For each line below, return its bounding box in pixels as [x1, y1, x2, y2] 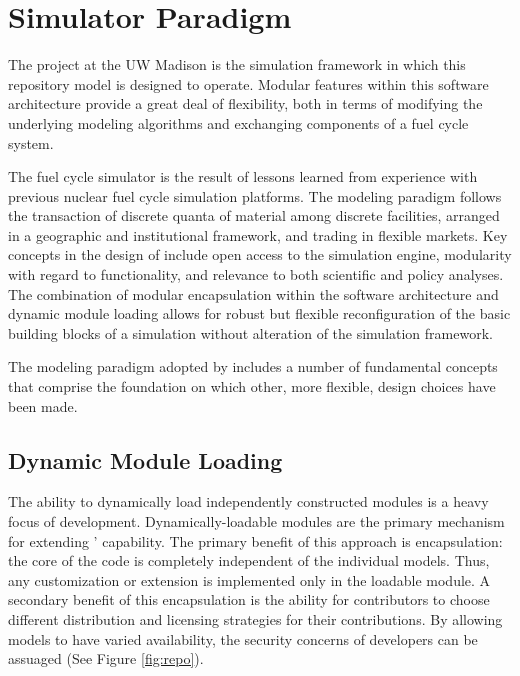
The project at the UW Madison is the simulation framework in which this [8, 54, 466, 75]
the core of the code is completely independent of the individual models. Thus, [8, 550, 490, 571]
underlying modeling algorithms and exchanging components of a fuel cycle [8, 112, 469, 133]
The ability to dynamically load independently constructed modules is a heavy [8, 491, 489, 512]
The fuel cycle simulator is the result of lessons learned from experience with [8, 166, 478, 187]
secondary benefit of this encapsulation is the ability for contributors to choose [8, 589, 490, 610]
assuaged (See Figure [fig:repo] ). [8, 648, 204, 669]
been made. [8, 395, 78, 416]
